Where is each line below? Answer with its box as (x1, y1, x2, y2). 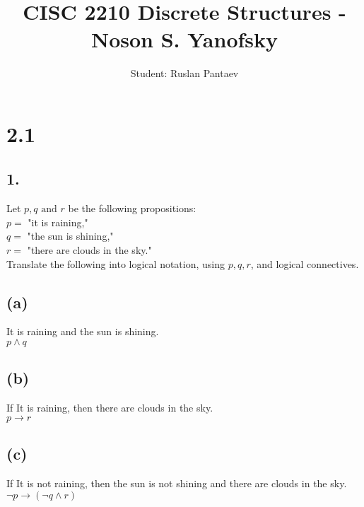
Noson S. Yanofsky (90, 25, 278, 54)
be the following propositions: (68, 201, 196, 216)
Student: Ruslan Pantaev (130, 66, 239, 81)
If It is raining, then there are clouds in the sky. (6, 400, 213, 415)
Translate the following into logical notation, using (6, 256, 225, 271)
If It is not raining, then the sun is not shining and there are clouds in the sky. (6, 476, 347, 491)
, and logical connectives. (250, 256, 359, 271)
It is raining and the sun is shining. (6, 324, 159, 339)
